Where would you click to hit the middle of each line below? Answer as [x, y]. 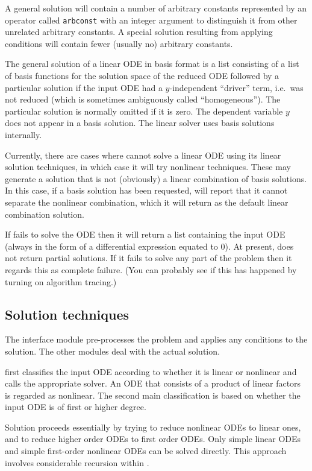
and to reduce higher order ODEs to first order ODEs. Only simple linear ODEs [153, 439]
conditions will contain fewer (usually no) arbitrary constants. [119, 43]
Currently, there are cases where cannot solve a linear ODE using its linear [143, 155]
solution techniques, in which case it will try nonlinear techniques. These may [148, 167]
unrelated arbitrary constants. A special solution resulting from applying [139, 32]
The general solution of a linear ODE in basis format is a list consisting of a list [152, 64]
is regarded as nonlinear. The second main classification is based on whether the [153, 395]
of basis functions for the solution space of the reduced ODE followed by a [142, 76]
